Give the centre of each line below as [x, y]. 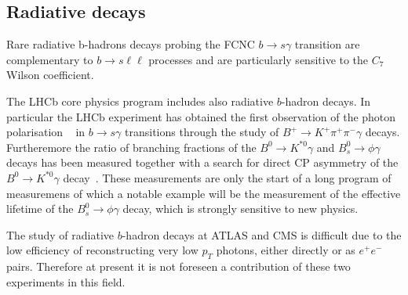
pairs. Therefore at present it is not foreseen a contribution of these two [178, 266]
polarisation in [46, 132]
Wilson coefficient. [50, 75]
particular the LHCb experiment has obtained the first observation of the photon [201, 116]
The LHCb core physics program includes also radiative [140, 101]
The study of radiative [60, 234]
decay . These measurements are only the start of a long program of [227, 177]
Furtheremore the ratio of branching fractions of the [131, 147]
